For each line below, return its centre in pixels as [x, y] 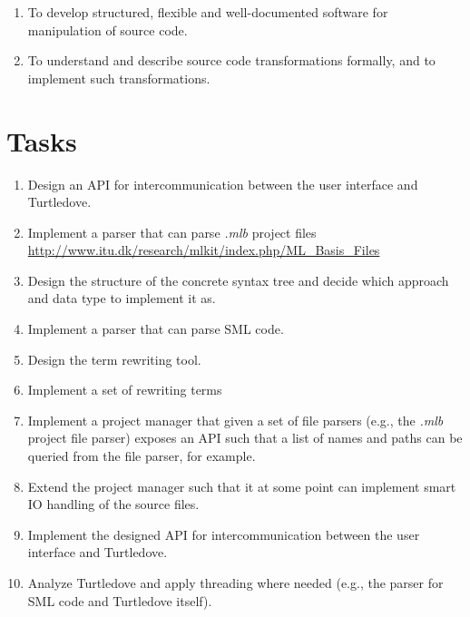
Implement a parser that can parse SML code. [156, 329]
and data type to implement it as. [122, 298]
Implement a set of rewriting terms [125, 390]
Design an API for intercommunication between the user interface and [223, 184]
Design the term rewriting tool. [114, 359]
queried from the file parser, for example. [142, 456]
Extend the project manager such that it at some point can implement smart [242, 486]
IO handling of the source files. [113, 504]
